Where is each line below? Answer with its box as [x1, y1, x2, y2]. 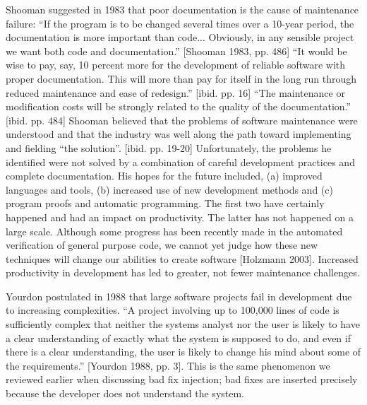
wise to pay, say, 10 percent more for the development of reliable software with [6, 57, 346, 72]
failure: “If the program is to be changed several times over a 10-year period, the [6, 16, 354, 30]
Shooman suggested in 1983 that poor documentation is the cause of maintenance [6, 2, 359, 16]
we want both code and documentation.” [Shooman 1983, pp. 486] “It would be [6, 43, 347, 58]
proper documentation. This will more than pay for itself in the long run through [6, 71, 357, 86]
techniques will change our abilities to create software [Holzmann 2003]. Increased [6, 251, 359, 266]
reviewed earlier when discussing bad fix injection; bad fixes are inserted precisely [6, 372, 358, 387]
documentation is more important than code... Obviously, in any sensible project [6, 30, 354, 45]
